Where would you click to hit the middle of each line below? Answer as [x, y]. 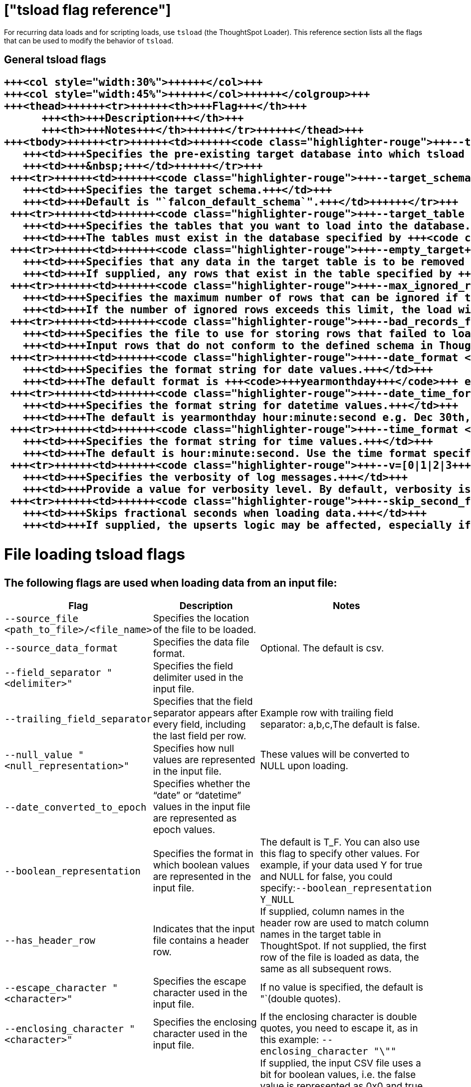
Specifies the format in [203, 854]
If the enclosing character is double [339, 1017]
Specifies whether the [202, 784]
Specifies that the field [203, 702]
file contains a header [201, 940]
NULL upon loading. [304, 766]
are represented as [195, 819]
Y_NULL [277, 900]
